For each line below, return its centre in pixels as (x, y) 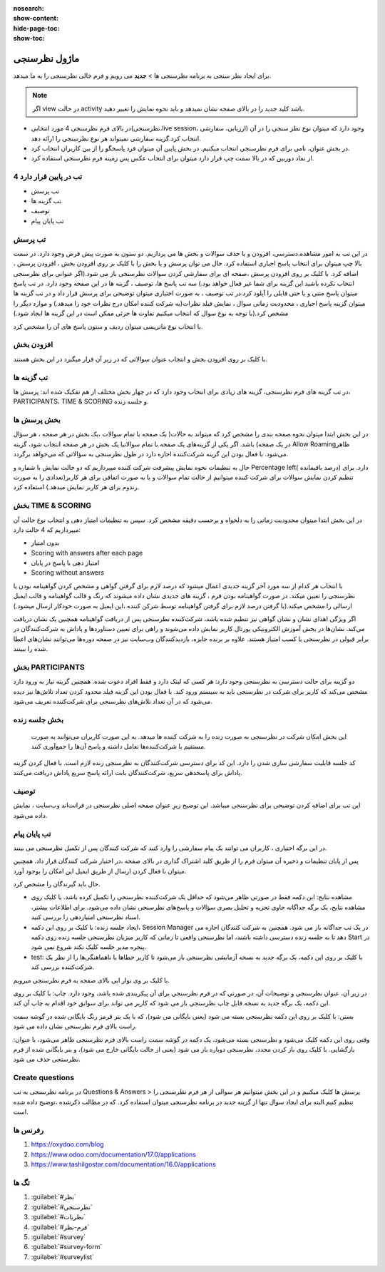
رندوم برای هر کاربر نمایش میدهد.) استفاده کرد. (76, 487)
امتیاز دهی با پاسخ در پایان (65, 563)
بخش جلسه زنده (38, 719)
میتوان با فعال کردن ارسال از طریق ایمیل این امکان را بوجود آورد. (100, 871)
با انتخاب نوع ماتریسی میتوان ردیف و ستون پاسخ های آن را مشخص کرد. (108, 326)
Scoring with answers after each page (87, 553)
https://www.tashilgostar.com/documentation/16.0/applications (124, 1164)
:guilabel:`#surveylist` (62, 1257)
